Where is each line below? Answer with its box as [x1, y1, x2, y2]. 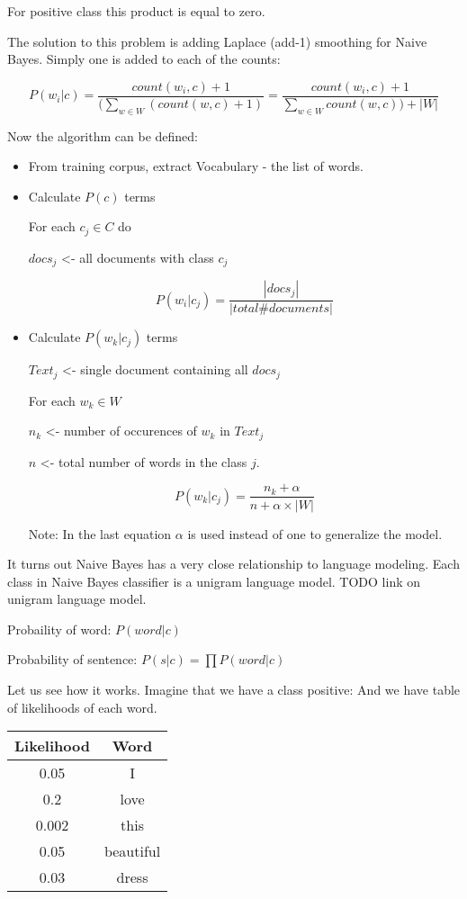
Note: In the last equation [28, 524, 172, 543]
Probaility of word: [7, 619, 112, 638]
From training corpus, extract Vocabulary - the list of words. [28, 157, 364, 175]
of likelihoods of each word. [7, 697, 157, 716]
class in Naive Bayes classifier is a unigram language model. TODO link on [7, 571, 421, 590]
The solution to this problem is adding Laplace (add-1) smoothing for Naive [7, 31, 427, 50]
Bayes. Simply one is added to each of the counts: [7, 49, 281, 68]
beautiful [103, 841, 161, 862]
